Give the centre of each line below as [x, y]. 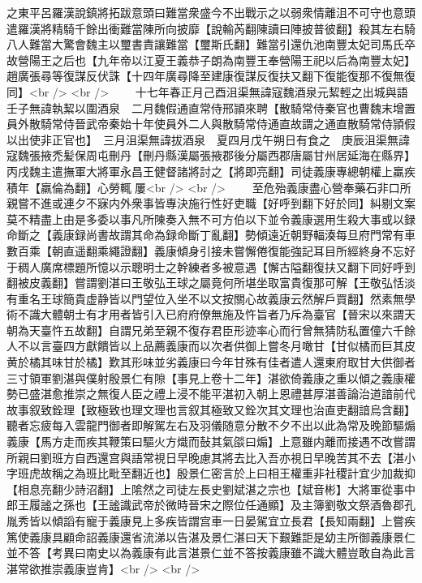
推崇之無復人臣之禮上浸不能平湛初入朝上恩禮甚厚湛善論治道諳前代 [239, 394]
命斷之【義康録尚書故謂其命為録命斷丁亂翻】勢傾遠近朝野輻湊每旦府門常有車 [211, 235]
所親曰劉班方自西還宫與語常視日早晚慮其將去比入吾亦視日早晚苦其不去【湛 [205, 457]
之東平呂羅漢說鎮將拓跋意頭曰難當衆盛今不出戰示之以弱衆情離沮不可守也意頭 [211, 12]
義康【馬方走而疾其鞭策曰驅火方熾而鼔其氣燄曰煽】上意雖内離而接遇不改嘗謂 [211, 442]
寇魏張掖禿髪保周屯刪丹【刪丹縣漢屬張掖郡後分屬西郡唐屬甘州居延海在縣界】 [211, 155]
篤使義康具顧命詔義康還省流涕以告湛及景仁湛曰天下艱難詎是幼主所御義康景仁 [211, 536]
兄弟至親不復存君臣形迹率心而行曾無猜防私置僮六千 [267, 330]
